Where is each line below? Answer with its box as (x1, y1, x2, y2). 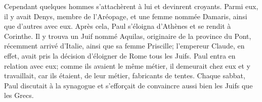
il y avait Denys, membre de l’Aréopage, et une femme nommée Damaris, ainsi (4, 11, 247, 21)
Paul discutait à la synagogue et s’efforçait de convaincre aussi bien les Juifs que (4, 80, 253, 90)
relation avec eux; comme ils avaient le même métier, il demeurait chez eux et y (4, 60, 250, 71)
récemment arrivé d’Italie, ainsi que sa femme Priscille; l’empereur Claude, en (4, 40, 245, 51)
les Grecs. (4, 90, 34, 100)
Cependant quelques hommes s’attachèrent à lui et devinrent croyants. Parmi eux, (4, 1, 258, 11)
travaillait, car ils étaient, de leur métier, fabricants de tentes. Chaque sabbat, (4, 70, 245, 81)
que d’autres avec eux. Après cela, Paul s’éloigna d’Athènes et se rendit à (4, 21, 231, 31)
